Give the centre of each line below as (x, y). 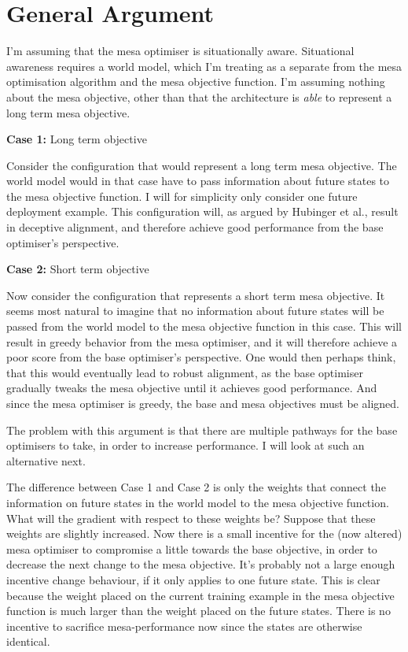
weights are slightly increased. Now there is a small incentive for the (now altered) (204, 533)
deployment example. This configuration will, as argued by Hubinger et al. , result (202, 211)
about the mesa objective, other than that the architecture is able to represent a (199, 96)
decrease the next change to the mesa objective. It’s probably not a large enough (201, 564)
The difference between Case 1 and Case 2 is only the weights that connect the (196, 487)
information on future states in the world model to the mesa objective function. (198, 502)
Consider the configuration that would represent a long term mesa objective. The (202, 165)
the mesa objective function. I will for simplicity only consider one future (182, 196)
